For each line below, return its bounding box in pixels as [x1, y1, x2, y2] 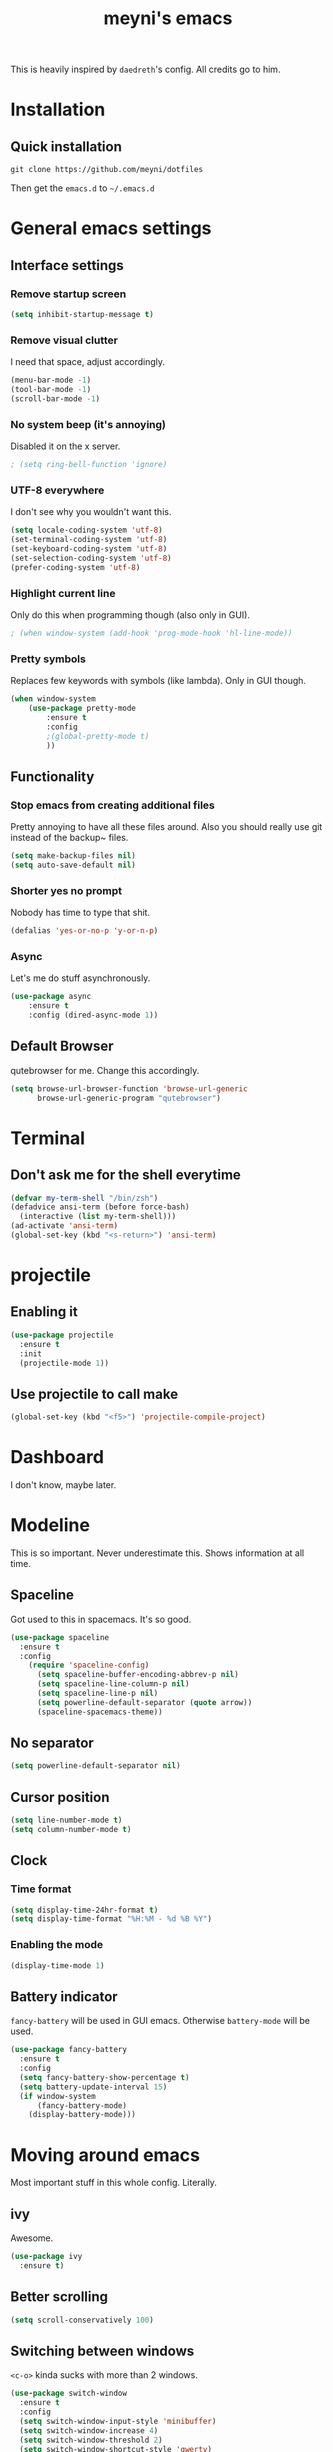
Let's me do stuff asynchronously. [10, 972, 151, 984]
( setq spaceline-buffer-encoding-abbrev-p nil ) [36, 1670, 240, 1680]
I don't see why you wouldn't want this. [10, 506, 172, 518]
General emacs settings [10, 217, 212, 240]
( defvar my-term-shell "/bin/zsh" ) [10, 1193, 159, 1203]
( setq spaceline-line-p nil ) [36, 1688, 159, 1699]
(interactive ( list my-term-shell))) [19, 1212, 177, 1222]
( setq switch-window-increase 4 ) [19, 2425, 159, 2436]
